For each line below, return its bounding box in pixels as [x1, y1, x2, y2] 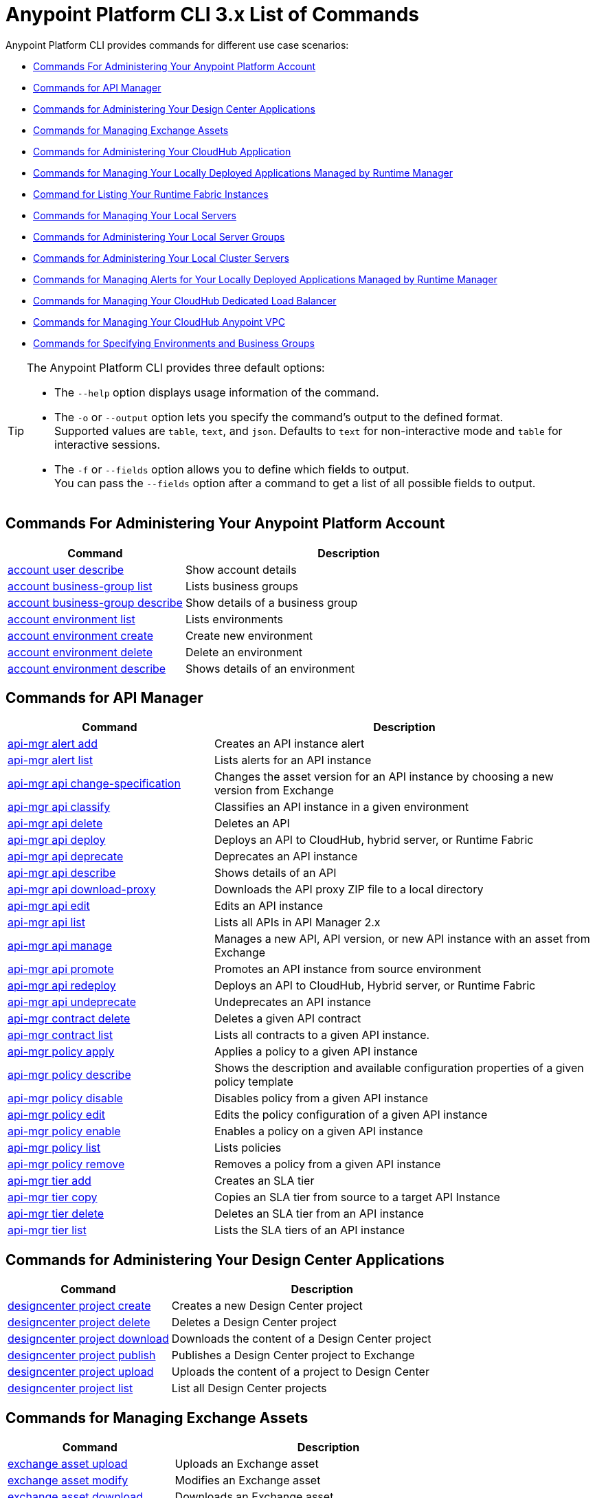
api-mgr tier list [8, 1223, 87, 1238]
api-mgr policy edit [8, 1108, 106, 1122]
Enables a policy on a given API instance [214, 1124, 423, 1139]
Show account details [185, 562, 297, 577]
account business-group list [8, 579, 153, 593]
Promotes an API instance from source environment [214, 962, 482, 976]
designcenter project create [8, 1299, 151, 1313]
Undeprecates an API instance [214, 995, 371, 1009]
